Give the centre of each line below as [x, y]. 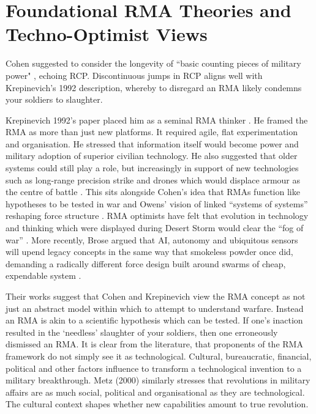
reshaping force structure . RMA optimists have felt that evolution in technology [157, 216]
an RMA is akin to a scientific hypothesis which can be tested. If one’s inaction [154, 320]
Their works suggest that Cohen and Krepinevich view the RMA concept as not [156, 296]
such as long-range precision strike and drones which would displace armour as [153, 179]
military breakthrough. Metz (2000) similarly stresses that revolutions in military [158, 380]
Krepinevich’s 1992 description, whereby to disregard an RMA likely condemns [154, 87]
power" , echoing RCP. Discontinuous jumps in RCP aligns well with [134, 75]
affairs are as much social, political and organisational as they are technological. [155, 392]
